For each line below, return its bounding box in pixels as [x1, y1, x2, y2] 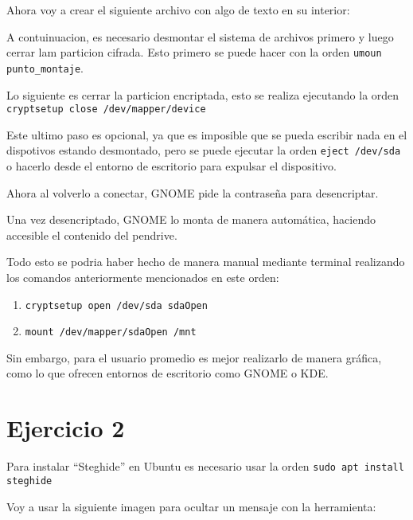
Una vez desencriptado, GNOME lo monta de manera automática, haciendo [6, 211, 376, 228]
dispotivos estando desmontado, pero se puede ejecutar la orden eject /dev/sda [6, 142, 401, 158]
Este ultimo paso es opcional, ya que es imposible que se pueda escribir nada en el [6, 126, 407, 143]
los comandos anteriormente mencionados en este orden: [6, 268, 279, 285]
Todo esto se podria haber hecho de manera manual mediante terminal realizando [6, 253, 405, 270]
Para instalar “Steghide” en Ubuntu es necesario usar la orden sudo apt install [6, 458, 404, 475]
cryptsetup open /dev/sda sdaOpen [25, 299, 208, 311]
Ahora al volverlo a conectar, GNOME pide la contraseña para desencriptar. [6, 184, 379, 201]
